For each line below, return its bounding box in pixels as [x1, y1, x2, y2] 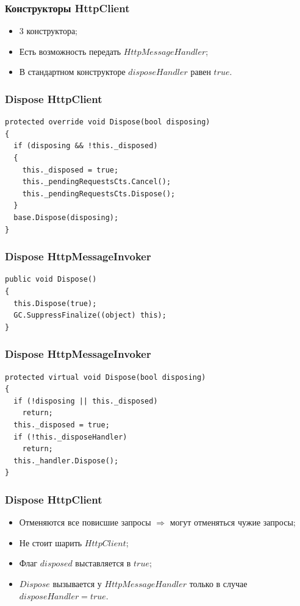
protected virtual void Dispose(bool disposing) [5, 373, 206, 382]
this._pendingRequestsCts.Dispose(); [22, 189, 176, 198]
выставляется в [75, 557, 131, 569]
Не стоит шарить [19, 536, 82, 549]
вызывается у [52, 577, 102, 590]
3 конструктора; [19, 24, 78, 37]
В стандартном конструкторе [19, 65, 126, 78]
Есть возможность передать [19, 45, 121, 57]
